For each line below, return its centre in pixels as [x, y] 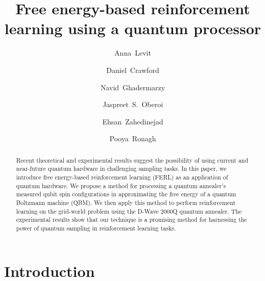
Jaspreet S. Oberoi [133, 104]
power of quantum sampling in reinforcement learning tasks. [96, 228]
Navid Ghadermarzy [133, 87]
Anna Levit [133, 53]
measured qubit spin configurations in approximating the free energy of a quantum [126, 194]
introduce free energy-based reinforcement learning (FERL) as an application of [122, 177]
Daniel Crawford [133, 70]
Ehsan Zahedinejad [133, 121]
